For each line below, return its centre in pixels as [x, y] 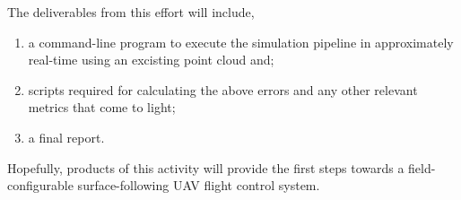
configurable [40, 185]
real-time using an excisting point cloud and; [151, 60]
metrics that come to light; [102, 107]
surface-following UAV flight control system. [199, 185]
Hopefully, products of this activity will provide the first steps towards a [206, 167]
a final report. [66, 137]
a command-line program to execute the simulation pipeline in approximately [241, 42]
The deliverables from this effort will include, [131, 12]
